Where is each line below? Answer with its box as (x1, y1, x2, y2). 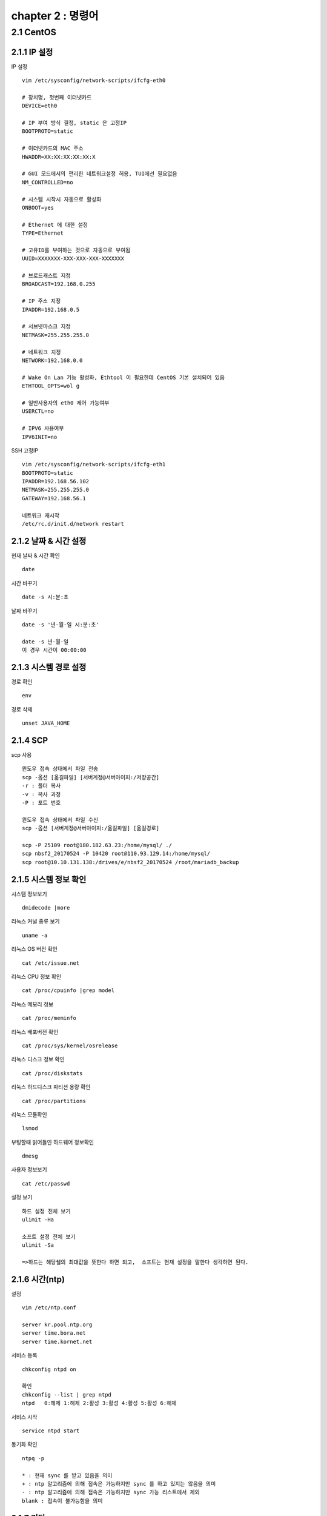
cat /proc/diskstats (22, 1070, 83, 1076)
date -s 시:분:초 (22, 594, 69, 600)
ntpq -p (22, 1455, 45, 1461)
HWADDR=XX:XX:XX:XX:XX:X (22, 153, 96, 160)
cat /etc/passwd (22, 1180, 70, 1187)
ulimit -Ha (22, 1216, 54, 1223)
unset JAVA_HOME (22, 720, 70, 727)
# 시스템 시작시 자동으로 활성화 (22, 196, 102, 203)
